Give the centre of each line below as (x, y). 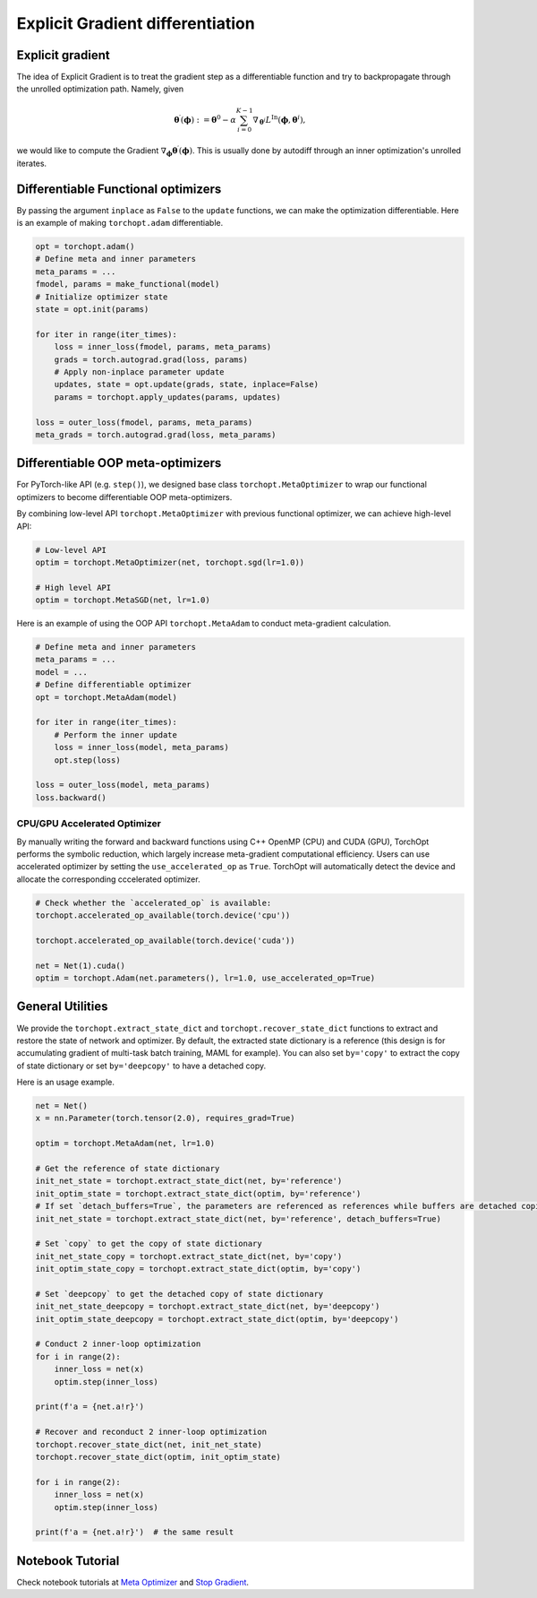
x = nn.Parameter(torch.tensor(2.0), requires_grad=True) (165, 1119)
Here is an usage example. (66, 1082)
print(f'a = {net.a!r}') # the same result (135, 1532)
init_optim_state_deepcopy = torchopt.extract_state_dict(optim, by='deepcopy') (217, 1319)
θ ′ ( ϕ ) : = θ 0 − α (205, 119)
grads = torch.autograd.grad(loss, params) (151, 359)
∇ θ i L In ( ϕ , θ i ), (279, 120)
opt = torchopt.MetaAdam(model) (107, 697)
